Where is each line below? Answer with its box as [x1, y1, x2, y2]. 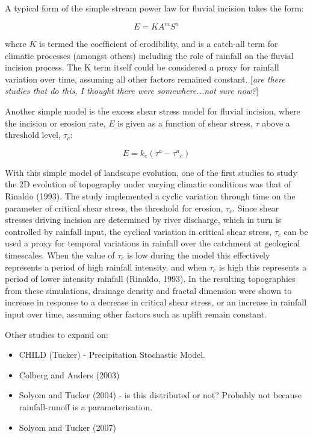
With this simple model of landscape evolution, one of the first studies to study [5, 166, 297, 178]
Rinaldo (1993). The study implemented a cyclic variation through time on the [5, 190, 296, 202]
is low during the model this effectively [127, 249, 270, 261]
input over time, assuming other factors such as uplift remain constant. [5, 307, 267, 320]
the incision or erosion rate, [5, 116, 106, 129]
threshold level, [5, 128, 61, 141]
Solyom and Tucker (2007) [19, 421, 116, 433]
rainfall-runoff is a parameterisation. [19, 400, 153, 413]
